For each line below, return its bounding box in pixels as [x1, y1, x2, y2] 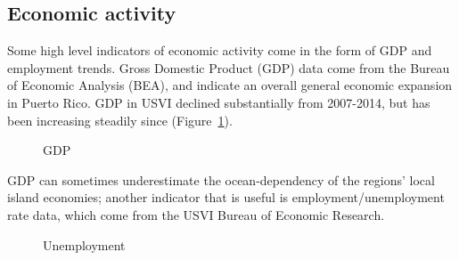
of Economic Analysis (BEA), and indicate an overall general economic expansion [7, 76, 453, 94]
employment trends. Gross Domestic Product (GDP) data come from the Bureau [7, 58, 450, 77]
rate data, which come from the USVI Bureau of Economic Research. [7, 205, 385, 223]
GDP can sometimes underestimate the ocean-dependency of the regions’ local [7, 170, 435, 189]
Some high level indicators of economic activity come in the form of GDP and [7, 41, 432, 60]
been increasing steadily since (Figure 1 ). [7, 110, 233, 129]
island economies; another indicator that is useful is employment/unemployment [7, 188, 445, 207]
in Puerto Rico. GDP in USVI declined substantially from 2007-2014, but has [7, 93, 430, 111]
